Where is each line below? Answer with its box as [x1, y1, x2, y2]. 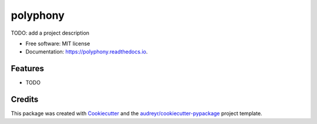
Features [11, 63, 44, 73]
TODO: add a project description [11, 29, 90, 36]
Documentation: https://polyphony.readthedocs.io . [25, 48, 148, 55]
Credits [11, 95, 39, 105]
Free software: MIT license [25, 40, 90, 47]
